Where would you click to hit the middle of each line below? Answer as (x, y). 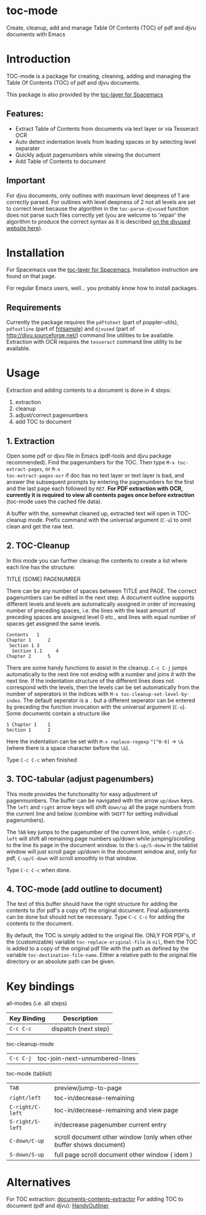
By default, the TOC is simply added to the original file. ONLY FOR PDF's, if (101, 936)
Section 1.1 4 (36, 651)
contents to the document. (40, 924)
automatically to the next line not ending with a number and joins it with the (101, 674)
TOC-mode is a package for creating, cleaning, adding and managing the (99, 76)
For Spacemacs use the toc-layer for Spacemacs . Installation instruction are (102, 270)
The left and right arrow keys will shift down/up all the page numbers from (101, 807)
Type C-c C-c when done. (39, 870)
